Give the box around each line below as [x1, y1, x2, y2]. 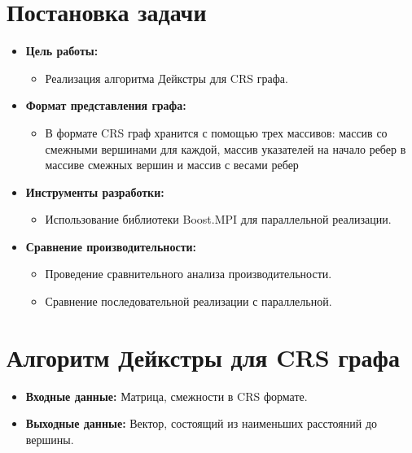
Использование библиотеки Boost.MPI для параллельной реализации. [45, 211, 392, 228]
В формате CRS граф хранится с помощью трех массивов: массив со [45, 124, 388, 141]
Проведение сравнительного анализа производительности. [45, 265, 332, 282]
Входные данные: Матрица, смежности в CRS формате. [25, 387, 308, 404]
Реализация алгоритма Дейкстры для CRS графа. [45, 69, 288, 86]
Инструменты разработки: [25, 183, 164, 200]
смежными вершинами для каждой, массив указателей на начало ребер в [45, 140, 406, 157]
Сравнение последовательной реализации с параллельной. [45, 293, 332, 310]
